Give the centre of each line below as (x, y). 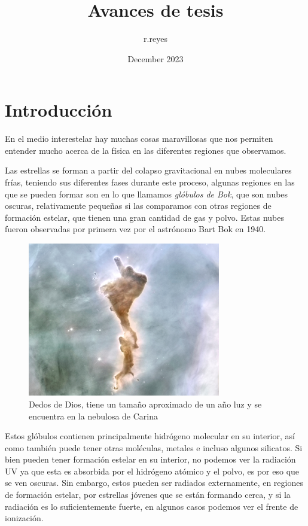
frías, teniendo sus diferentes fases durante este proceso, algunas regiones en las (150, 182)
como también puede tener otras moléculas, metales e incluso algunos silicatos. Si (154, 447)
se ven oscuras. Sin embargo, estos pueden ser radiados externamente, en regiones (154, 483)
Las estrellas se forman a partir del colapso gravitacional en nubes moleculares (148, 170)
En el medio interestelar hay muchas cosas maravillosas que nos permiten (139, 139)
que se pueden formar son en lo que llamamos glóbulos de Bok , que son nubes (147, 194)
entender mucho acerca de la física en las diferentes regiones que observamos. (146, 150)
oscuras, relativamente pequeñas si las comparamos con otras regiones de (138, 206)
